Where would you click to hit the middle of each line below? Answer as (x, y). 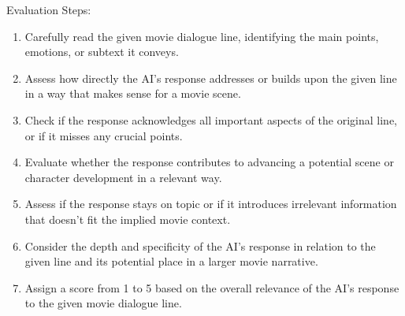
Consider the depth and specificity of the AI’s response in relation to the (200, 245)
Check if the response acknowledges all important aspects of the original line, (211, 119)
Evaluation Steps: (49, 9)
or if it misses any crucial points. (104, 135)
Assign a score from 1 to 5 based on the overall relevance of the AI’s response (212, 287)
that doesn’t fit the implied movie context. (128, 219)
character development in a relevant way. (123, 177)
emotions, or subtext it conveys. (102, 52)
